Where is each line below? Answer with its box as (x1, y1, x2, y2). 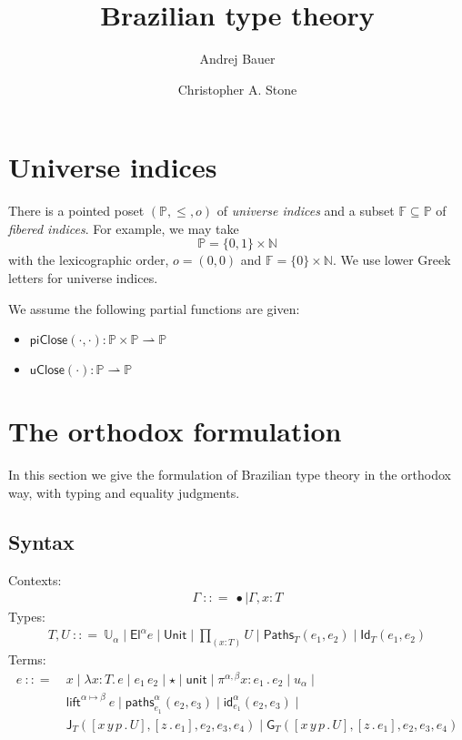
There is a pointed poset (8, 201, 145, 220)
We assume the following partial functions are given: (8, 299, 300, 318)
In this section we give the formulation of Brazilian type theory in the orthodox (8, 465, 452, 484)
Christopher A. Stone (177, 79, 297, 98)
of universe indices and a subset (216, 201, 395, 220)
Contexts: (8, 570, 62, 589)
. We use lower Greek (332, 250, 451, 269)
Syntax (8, 527, 75, 555)
